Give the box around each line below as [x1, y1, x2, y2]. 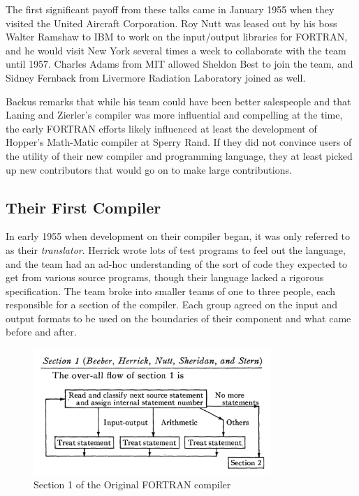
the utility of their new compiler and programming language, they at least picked [6, 148, 353, 163]
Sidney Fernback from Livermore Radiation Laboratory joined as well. [6, 70, 306, 84]
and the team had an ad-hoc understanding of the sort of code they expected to [6, 256, 348, 271]
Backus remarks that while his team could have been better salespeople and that [6, 93, 351, 108]
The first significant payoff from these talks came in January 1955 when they [6, 2, 335, 16]
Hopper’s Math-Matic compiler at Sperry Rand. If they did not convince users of [6, 135, 352, 149]
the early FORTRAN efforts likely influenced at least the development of [6, 121, 317, 135]
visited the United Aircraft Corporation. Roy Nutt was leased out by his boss [6, 15, 337, 30]
